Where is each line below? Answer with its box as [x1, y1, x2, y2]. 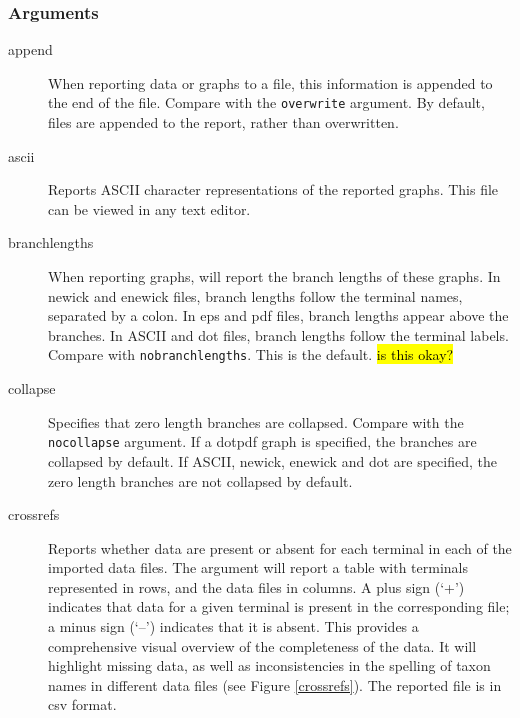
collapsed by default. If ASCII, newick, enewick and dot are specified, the [48, 450, 497, 471]
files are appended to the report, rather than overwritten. [48, 112, 399, 133]
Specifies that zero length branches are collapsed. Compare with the [48, 411, 464, 432]
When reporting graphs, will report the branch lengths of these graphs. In [48, 266, 501, 287]
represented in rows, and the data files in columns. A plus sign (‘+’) [48, 576, 465, 597]
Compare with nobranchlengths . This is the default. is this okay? [48, 344, 454, 365]
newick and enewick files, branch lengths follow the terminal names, [48, 285, 463, 306]
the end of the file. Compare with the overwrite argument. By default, [48, 92, 485, 113]
